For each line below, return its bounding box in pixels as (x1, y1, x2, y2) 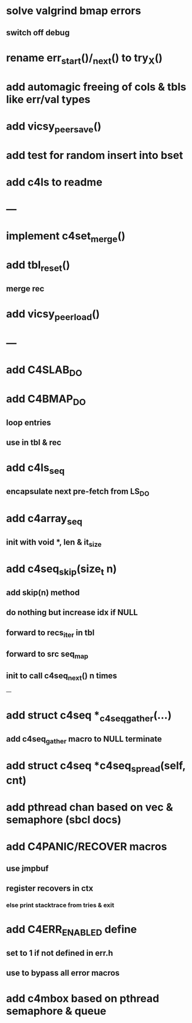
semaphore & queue (6, 1004, 107, 1018)
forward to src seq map (6, 649, 88, 660)
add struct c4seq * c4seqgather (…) (6, 708, 172, 724)
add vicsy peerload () (6, 307, 100, 323)
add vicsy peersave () (6, 119, 102, 135)
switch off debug (6, 28, 70, 38)
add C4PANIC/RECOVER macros (6, 840, 167, 853)
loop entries (6, 417, 51, 427)
